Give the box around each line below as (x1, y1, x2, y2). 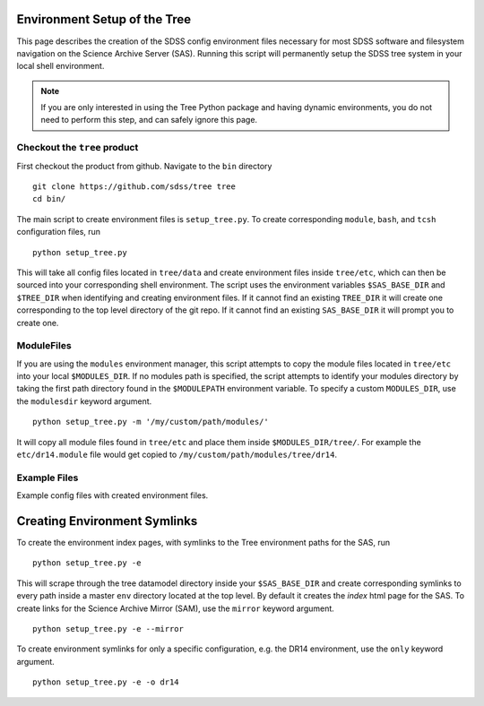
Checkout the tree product (16, 142, 139, 154)
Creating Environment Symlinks (16, 513, 198, 529)
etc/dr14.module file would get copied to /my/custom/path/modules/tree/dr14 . (16, 449, 338, 460)
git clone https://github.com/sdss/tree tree (32, 182, 237, 192)
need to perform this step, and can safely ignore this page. (40, 115, 258, 125)
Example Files (16, 471, 79, 484)
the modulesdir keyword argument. (16, 395, 152, 407)
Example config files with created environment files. (16, 490, 209, 501)
